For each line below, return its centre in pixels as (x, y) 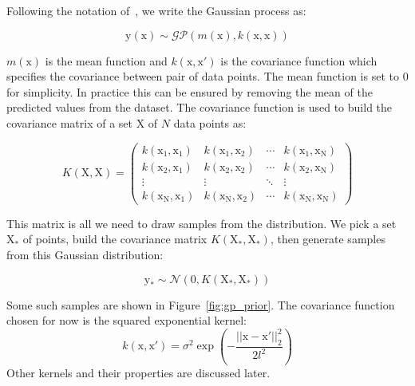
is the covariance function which (299, 60)
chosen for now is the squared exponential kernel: (126, 320)
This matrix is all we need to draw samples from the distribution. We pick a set (202, 223)
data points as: (210, 122)
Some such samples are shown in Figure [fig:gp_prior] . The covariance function (201, 304)
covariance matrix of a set (70, 122)
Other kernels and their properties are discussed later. (138, 373)
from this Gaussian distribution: (85, 254)
